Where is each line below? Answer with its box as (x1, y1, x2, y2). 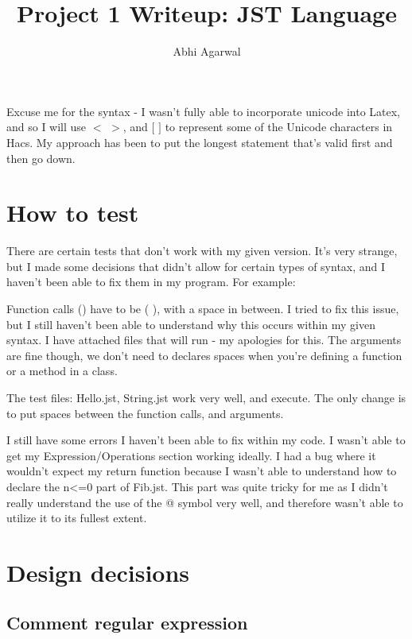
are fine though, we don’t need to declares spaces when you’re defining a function (6, 347, 402, 363)
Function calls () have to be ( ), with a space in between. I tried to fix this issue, (6, 300, 399, 316)
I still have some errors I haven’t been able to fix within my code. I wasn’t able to (6, 432, 406, 448)
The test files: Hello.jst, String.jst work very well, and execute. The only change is (6, 389, 406, 405)
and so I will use (6, 118, 87, 135)
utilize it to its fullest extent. (6, 509, 147, 526)
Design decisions (6, 556, 190, 588)
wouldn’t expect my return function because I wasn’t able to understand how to (6, 463, 397, 479)
